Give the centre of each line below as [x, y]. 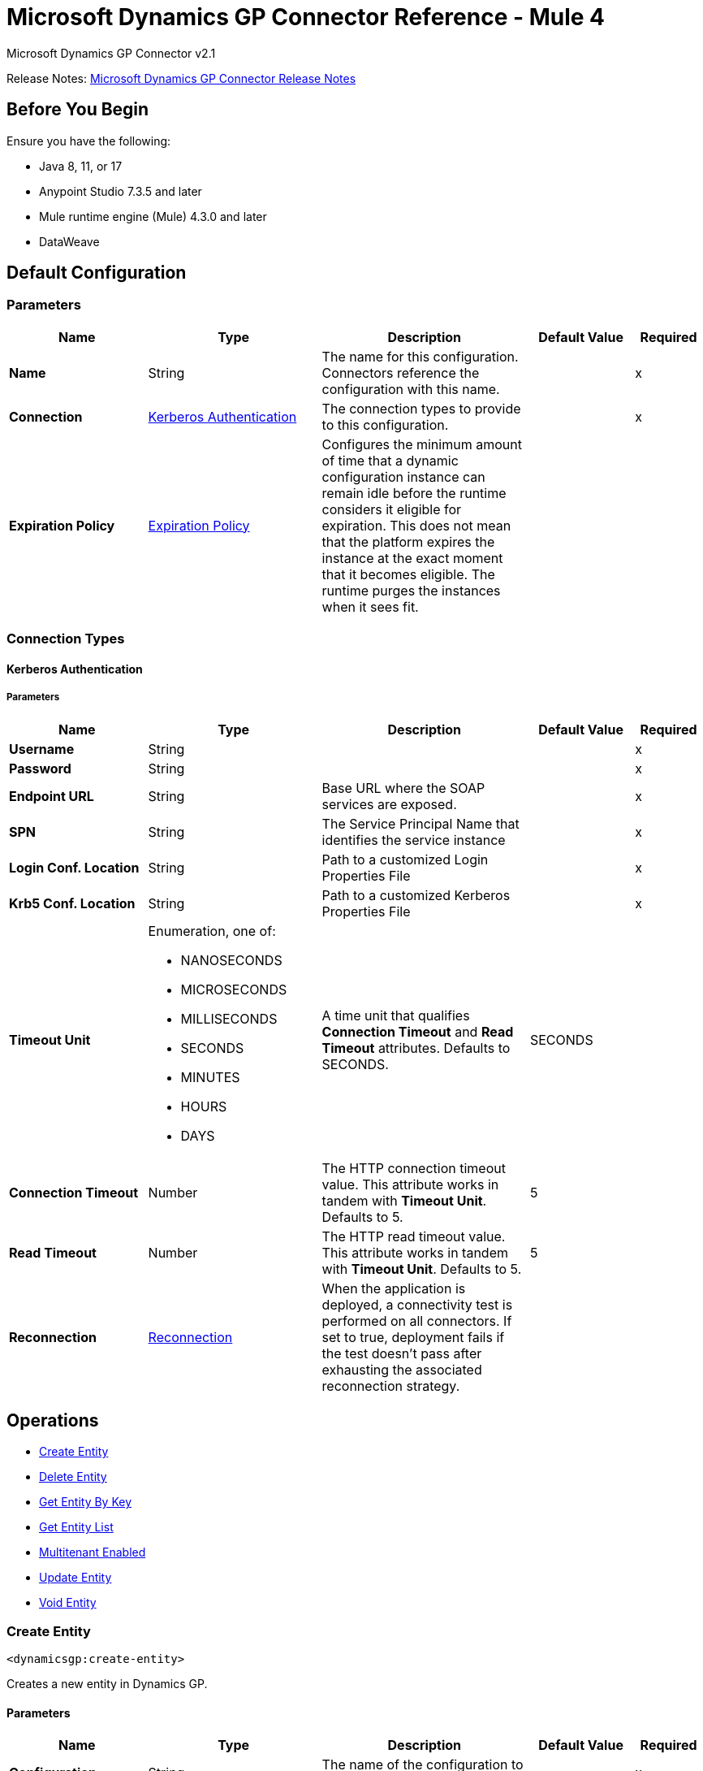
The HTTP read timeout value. [414, 1236]
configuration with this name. [411, 389]
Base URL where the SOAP [403, 788]
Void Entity [68, 1603]
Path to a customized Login [405, 859]
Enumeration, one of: [212, 931]
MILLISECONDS [229, 1018]
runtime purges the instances [411, 590]
